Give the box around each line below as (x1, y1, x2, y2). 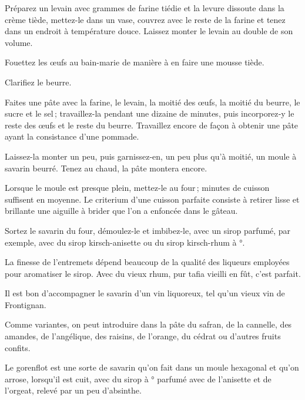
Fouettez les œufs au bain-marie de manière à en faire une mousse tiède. (5, 56, 264, 68)
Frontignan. (5, 298, 46, 310)
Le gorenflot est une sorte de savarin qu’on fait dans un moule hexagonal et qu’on (5, 361, 299, 373)
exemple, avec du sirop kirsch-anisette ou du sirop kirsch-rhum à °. (5, 236, 245, 248)
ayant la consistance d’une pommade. (5, 130, 139, 143)
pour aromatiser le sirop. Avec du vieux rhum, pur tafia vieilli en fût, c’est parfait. (5, 267, 301, 279)
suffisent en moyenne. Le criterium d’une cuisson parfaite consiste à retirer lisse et (5, 193, 300, 205)
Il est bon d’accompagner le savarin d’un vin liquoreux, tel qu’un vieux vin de (5, 287, 285, 299)
